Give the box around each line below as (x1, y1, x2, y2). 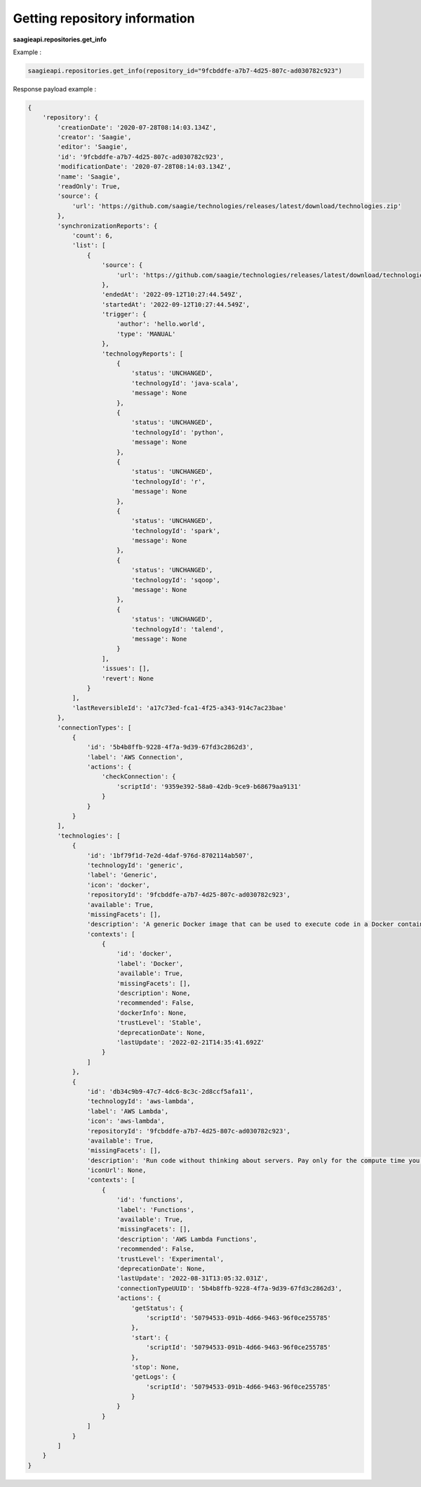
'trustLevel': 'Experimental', (116, 1255, 225, 1263)
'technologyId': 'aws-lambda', (86, 1097, 194, 1105)
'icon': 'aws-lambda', (86, 1117, 165, 1125)
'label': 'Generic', (86, 871, 158, 879)
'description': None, (116, 989, 191, 998)
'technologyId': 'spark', (131, 527, 220, 534)
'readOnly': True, (57, 183, 121, 191)
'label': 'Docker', (116, 960, 184, 967)
